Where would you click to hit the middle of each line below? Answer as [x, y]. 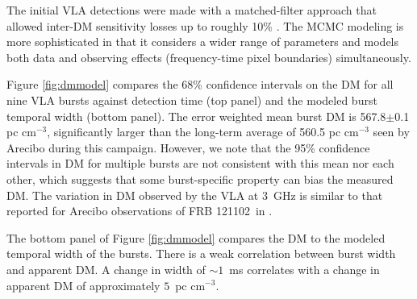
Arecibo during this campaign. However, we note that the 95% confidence [188, 147]
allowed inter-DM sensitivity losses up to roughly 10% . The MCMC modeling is [205, 25]
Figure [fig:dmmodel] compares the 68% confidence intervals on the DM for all [200, 84]
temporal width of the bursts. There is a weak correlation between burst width [201, 253]
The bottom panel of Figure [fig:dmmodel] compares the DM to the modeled [196, 237]
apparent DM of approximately [83, 285]
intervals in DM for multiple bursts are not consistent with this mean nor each [200, 163]
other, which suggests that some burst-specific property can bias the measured [200, 179]
